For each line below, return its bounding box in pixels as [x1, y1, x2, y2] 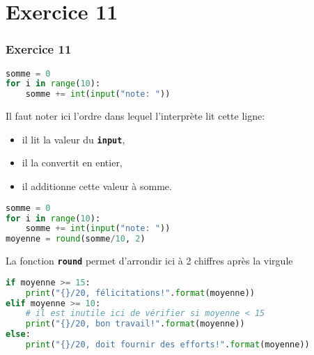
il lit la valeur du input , [22, 132, 125, 146]
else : [6, 329, 31, 340]
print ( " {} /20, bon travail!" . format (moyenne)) [25, 319, 245, 329]
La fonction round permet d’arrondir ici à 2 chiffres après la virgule [6, 253, 293, 268]
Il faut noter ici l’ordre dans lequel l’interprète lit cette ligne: [6, 109, 265, 123]
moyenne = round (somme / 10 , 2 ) [6, 234, 146, 244]
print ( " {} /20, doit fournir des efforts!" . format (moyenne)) [25, 340, 310, 350]
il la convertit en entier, [22, 155, 123, 170]
